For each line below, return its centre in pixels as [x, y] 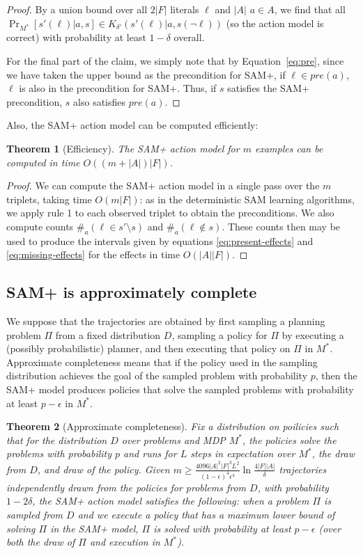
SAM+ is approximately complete [132, 292]
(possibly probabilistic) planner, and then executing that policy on [148, 348]
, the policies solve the [289, 440]
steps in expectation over [243, 453]
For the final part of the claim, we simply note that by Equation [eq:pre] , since [175, 60]
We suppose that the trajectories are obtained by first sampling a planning [166, 321]
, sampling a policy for [219, 334]
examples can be [289, 148]
